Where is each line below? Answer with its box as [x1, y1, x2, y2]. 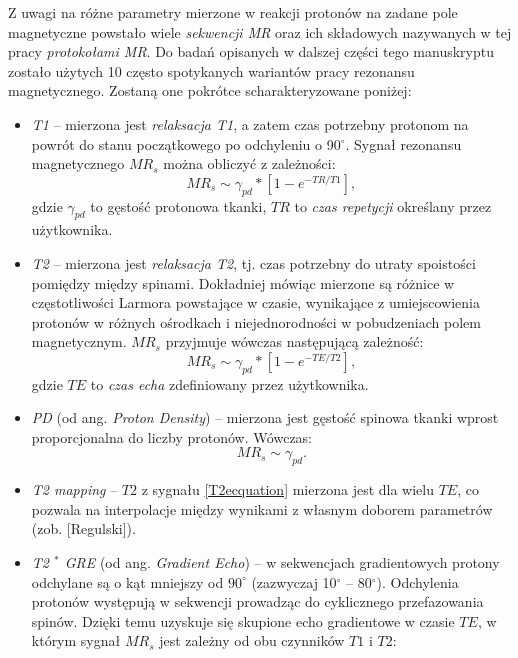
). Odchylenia [376, 571, 459, 592]
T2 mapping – [31, 479, 118, 500]
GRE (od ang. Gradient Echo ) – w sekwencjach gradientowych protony [64, 552, 500, 573]
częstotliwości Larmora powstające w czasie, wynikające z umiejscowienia [31, 292, 480, 313]
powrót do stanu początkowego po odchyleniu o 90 [31, 133, 341, 154]
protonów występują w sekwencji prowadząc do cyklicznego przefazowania [31, 591, 484, 612]
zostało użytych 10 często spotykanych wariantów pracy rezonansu [8, 60, 415, 81]
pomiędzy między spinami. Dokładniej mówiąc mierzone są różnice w [31, 272, 455, 293]
